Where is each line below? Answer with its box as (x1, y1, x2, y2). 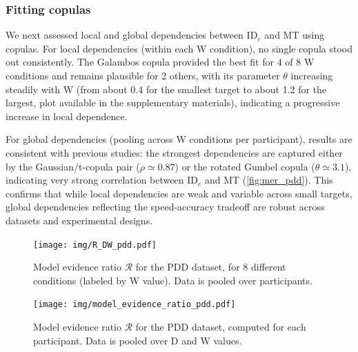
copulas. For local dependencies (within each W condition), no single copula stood (6, 41, 353, 55)
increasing (290, 68, 333, 82)
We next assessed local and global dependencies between (6, 28, 243, 42)
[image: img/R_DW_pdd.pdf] (33, 239, 157, 250)
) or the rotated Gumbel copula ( (175, 159, 315, 173)
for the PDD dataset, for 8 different (135, 260, 286, 274)
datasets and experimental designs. (6, 213, 153, 227)
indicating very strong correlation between (6, 173, 184, 187)
